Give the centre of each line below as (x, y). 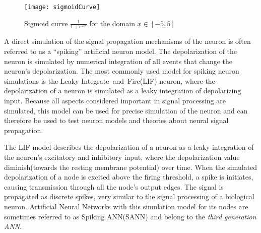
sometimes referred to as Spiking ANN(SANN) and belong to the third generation (130, 216)
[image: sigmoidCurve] (62, 7)
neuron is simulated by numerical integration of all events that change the (118, 61)
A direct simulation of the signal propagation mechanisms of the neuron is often (127, 41)
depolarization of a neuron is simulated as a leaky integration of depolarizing (123, 91)
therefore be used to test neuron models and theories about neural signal (116, 120)
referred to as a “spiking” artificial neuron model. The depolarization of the (121, 51)
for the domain (112, 23)
